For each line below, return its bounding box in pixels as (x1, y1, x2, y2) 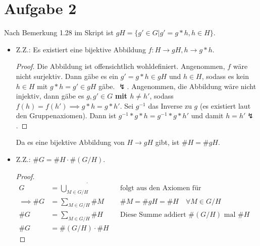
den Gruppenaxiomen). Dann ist (16, 110, 117, 121)
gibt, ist (155, 137, 180, 147)
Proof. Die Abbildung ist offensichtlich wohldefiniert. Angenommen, (16, 61, 225, 71)
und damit (191, 110, 224, 121)
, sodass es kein (201, 70, 249, 81)
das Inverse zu (148, 100, 192, 111)
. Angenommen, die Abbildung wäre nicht (127, 80, 256, 91)
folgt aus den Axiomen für (120, 184, 201, 192)
